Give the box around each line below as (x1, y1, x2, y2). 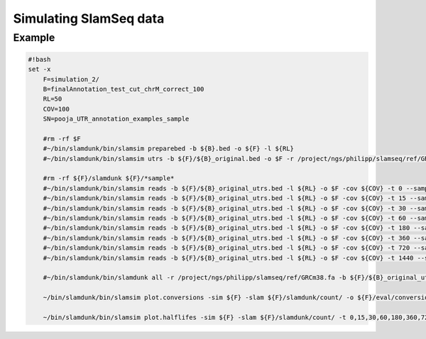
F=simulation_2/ (43, 75, 99, 83)
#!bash (28, 55, 51, 63)
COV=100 (43, 105, 70, 113)
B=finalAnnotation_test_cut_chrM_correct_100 (43, 85, 204, 93)
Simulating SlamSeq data (13, 11, 165, 26)
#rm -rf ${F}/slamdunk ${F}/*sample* (43, 174, 175, 182)
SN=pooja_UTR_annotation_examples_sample (43, 115, 190, 123)
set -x (28, 65, 51, 74)
